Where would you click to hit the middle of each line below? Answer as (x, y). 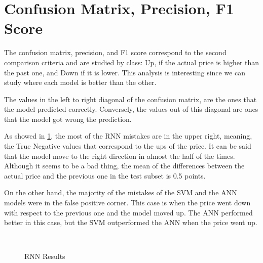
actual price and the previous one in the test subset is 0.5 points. (105, 175)
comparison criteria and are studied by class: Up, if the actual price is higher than (132, 62)
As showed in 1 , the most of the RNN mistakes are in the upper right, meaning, (128, 136)
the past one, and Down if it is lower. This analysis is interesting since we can (125, 72)
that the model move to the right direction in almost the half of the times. (120, 156)
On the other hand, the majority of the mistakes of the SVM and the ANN (121, 192)
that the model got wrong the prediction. (68, 119)
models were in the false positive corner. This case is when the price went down (127, 203)
